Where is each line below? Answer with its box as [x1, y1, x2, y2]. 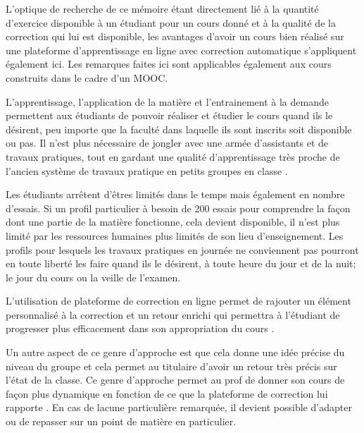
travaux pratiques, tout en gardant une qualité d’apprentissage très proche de [6, 149, 340, 164]
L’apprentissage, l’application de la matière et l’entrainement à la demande [6, 94, 329, 109]
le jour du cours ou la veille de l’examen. [6, 269, 181, 284]
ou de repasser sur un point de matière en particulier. [6, 414, 237, 429]
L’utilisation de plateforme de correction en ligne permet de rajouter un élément [6, 293, 351, 308]
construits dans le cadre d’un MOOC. [6, 70, 168, 85]
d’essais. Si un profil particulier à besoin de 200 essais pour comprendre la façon [6, 200, 351, 215]
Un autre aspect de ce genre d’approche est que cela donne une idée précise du [6, 345, 345, 360]
